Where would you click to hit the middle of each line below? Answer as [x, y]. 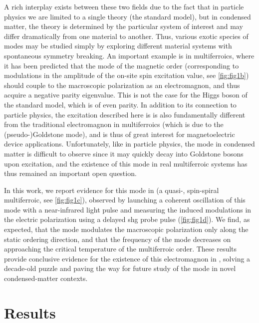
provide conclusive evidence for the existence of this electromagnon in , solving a [127, 258]
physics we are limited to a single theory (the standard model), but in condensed [128, 16]
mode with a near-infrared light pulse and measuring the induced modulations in [128, 209]
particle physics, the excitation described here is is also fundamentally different [125, 114]
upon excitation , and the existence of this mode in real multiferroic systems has [126, 163]
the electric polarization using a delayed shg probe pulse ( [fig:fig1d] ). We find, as [127, 219]
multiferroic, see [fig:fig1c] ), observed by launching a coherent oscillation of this [125, 200]
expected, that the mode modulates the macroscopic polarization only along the [126, 229]
